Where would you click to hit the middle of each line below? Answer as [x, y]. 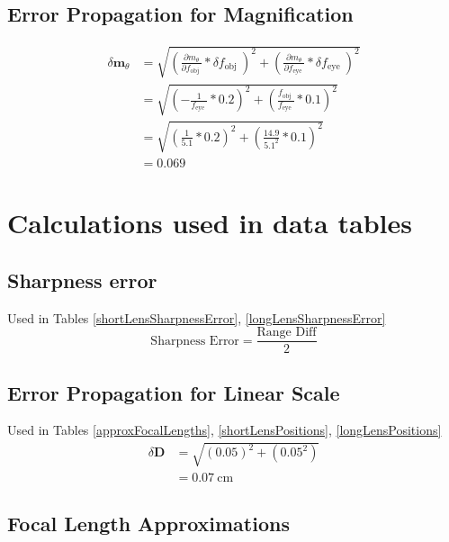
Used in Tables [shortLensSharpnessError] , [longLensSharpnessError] [197, 317]
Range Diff [287, 333]
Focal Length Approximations [148, 523]
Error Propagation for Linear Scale [174, 392]
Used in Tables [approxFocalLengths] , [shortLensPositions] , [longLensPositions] [224, 430]
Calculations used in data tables [210, 223]
